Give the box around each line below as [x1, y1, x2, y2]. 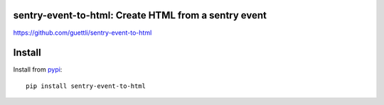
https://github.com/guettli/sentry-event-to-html [13, 28, 152, 37]
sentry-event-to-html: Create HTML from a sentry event [13, 9, 267, 21]
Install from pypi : [13, 65, 63, 74]
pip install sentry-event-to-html [26, 82, 146, 90]
